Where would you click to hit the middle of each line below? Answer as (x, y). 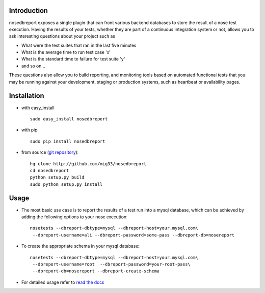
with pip (29, 130)
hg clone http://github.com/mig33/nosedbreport (88, 164)
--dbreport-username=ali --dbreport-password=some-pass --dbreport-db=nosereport (133, 235)
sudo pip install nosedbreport (68, 141)
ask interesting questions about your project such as (62, 36)
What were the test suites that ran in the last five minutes (79, 45)
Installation (26, 96)
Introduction (28, 11)
